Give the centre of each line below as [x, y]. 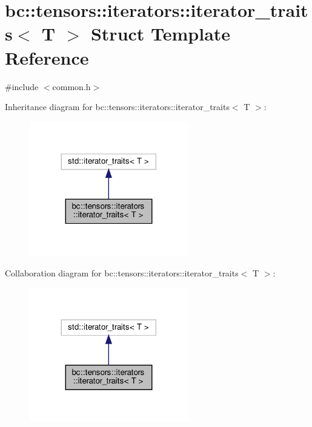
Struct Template [161, 34]
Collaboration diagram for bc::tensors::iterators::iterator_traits [122, 272]
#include [22, 86]
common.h [71, 86]
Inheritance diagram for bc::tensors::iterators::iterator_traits [117, 107]
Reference [47, 57]
